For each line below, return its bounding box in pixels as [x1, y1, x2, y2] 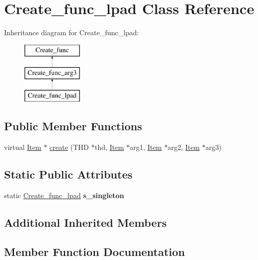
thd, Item [94, 141, 124, 152]
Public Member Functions [4, 118, 142, 134]
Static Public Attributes [4, 166, 133, 182]
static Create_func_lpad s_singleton [4, 190, 124, 200]
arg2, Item [167, 141, 200, 152]
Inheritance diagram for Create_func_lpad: [4, 27, 139, 38]
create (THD [49, 141, 89, 152]
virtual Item [4, 141, 41, 152]
